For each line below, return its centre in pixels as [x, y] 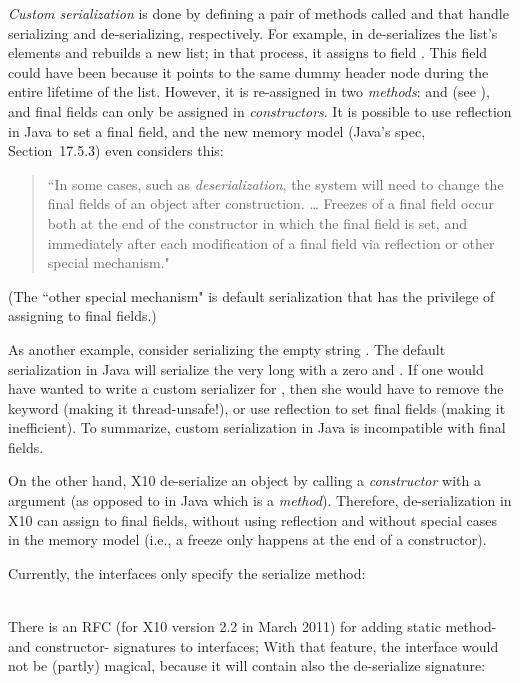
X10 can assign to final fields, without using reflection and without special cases [253, 519]
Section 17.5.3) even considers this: [116, 150]
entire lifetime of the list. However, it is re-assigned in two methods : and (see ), [249, 91]
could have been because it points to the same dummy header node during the [248, 71]
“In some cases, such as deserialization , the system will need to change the [275, 183]
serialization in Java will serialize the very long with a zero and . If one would [246, 368]
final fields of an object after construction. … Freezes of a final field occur [271, 203]
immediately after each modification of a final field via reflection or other [271, 242]
